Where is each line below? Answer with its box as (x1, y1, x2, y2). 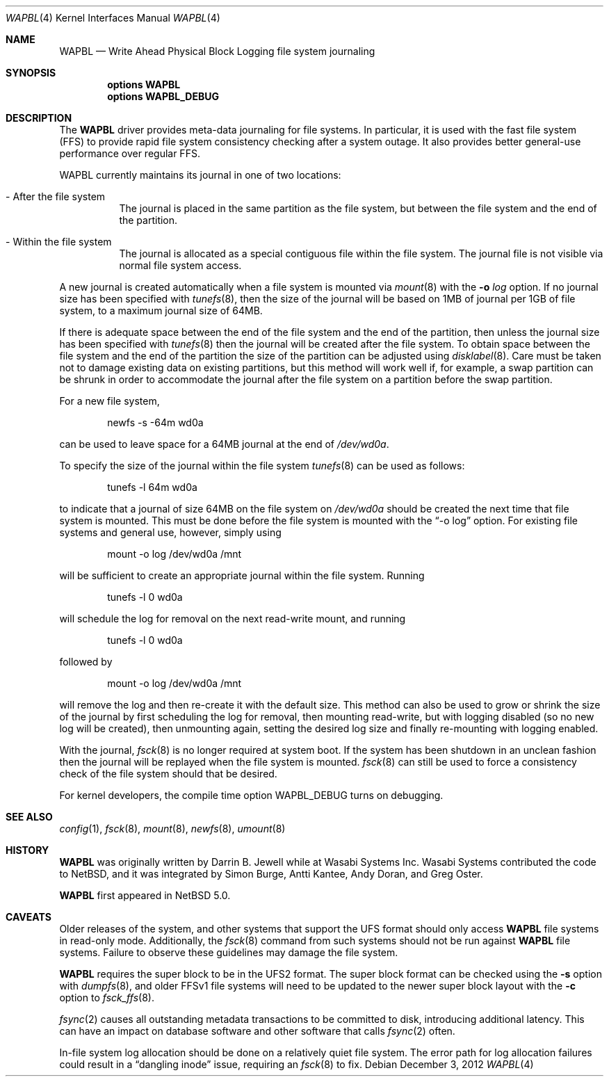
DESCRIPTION (6, 112, 72, 124)
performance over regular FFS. (59, 147, 200, 159)
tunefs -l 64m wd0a (107, 481, 197, 493)
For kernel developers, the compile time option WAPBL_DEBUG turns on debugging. (59, 789, 444, 801)
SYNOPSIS (6, 67, 56, 79)
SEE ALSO (6, 811, 53, 823)
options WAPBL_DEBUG (107, 90, 219, 102)
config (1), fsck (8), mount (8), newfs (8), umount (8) (59, 823, 286, 834)
